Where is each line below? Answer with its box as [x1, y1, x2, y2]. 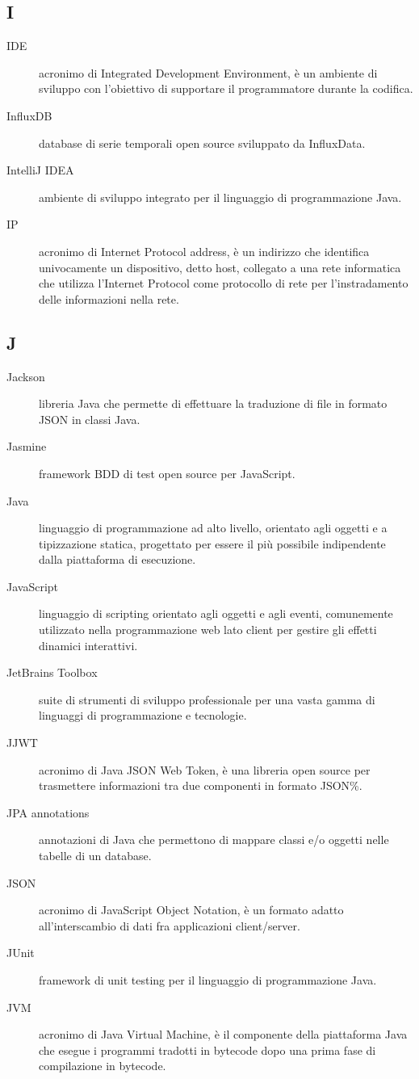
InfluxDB [6, 107, 52, 124]
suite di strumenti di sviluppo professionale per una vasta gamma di [39, 691, 375, 707]
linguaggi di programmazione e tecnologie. [39, 707, 247, 724]
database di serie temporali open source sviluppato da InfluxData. [39, 134, 366, 151]
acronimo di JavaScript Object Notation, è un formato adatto [39, 901, 344, 918]
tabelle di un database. [39, 847, 152, 863]
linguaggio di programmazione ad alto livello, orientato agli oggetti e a [39, 519, 388, 536]
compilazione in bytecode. [39, 1057, 166, 1074]
